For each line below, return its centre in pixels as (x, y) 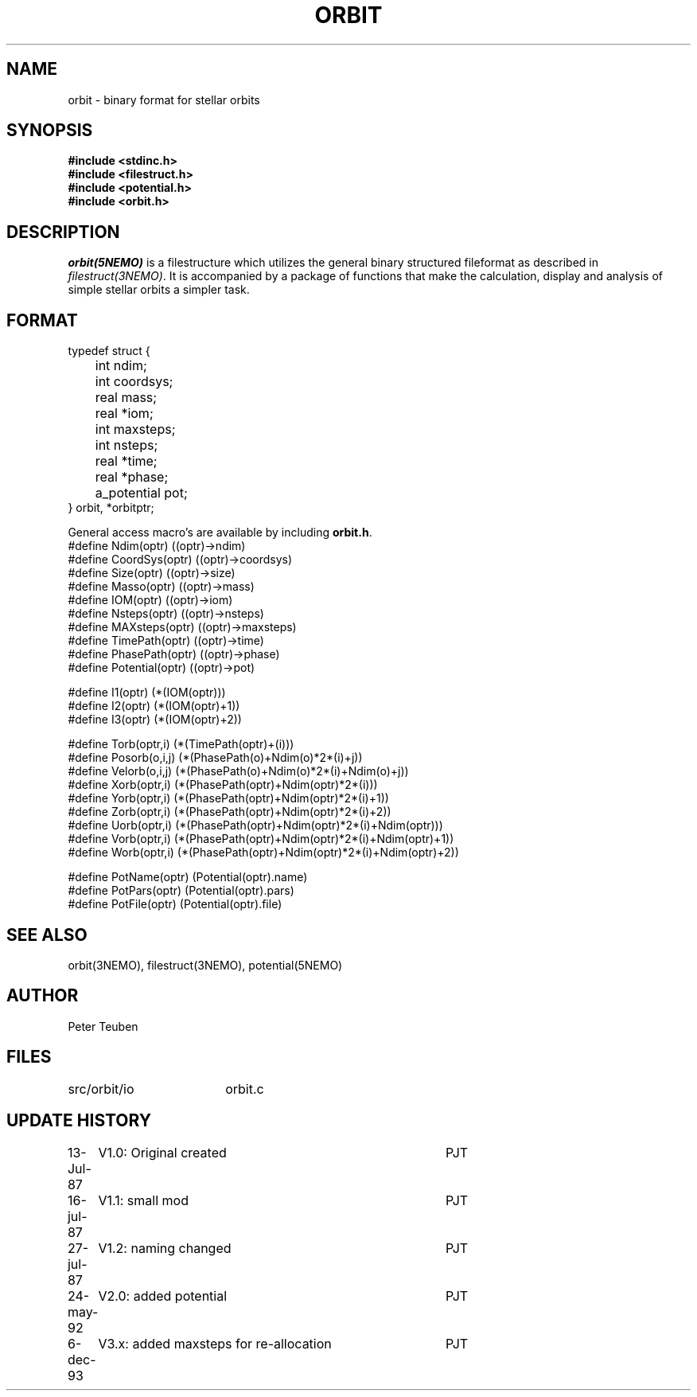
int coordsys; (134, 382)
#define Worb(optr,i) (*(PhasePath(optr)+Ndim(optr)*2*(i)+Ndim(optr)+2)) (263, 853)
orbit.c (245, 1089)
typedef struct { (109, 351)
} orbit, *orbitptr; (111, 508)
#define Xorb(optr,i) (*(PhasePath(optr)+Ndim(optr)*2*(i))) (223, 785)
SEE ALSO (47, 935)
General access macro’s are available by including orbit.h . (220, 533)
